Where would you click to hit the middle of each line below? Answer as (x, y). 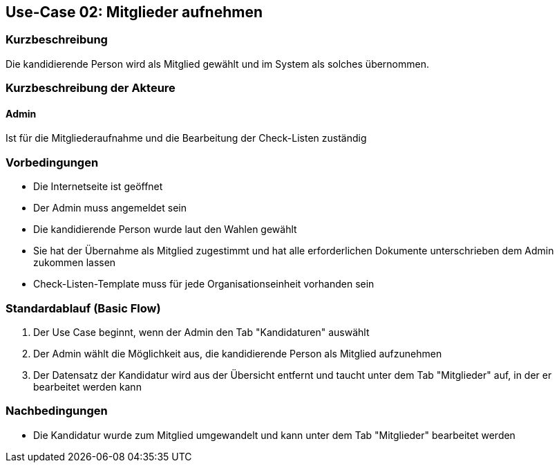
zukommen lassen (75, 263)
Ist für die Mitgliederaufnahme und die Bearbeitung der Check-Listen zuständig (186, 138)
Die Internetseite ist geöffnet (98, 187)
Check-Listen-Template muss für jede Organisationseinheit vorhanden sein (204, 284)
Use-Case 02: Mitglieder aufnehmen (134, 12)
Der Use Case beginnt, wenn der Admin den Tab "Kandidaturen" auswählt (201, 332)
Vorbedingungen (52, 162)
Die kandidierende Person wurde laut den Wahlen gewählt (165, 230)
